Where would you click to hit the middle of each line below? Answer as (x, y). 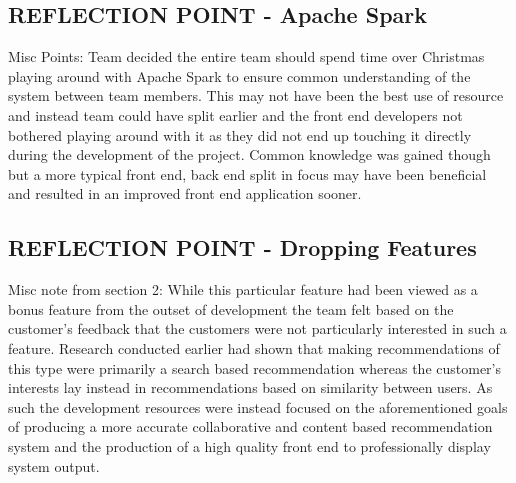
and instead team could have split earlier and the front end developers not (235, 114)
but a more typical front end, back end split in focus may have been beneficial (247, 173)
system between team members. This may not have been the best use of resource (256, 95)
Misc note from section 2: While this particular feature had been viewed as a (243, 289)
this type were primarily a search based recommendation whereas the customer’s (255, 367)
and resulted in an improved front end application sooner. (185, 193)
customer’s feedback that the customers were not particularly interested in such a (257, 328)
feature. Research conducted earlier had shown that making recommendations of (254, 347)
